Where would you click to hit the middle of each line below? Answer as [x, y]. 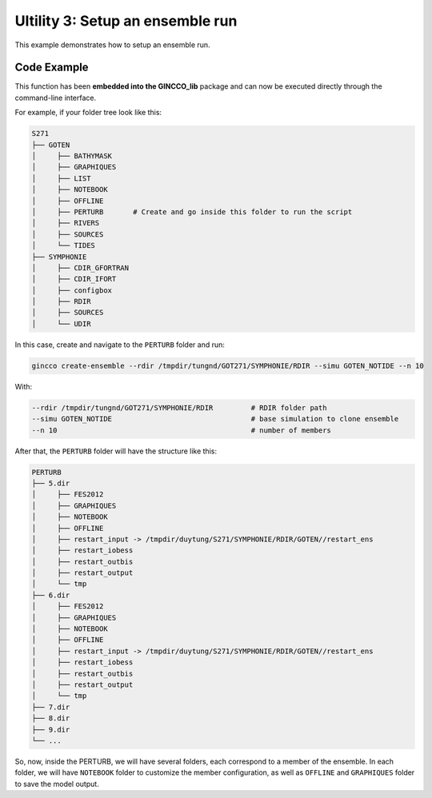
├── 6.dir [51, 595]
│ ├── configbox [72, 290]
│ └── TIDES [64, 245]
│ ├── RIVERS [66, 223]
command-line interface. [55, 98]
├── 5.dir [51, 483]
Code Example [52, 68]
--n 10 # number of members [182, 430]
